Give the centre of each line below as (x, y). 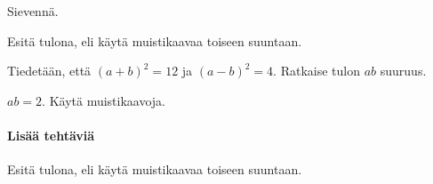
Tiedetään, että (49, 71)
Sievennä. (33, 11)
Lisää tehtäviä (51, 135)
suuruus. (403, 71)
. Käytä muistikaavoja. (104, 100)
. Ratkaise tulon (317, 71)
